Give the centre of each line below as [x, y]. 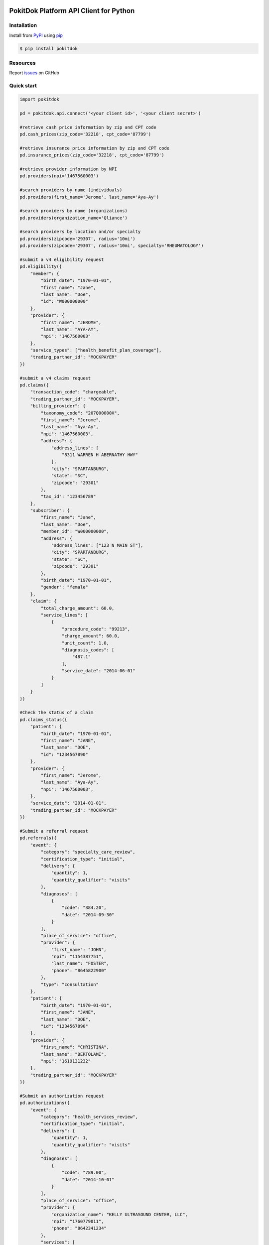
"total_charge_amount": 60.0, [77, 608]
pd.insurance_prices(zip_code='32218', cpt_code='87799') [92, 155]
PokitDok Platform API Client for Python [72, 11]
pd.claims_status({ [43, 719]
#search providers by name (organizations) [74, 211]
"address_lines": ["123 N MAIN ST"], [97, 546]
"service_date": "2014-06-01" [98, 671]
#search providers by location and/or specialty [80, 232]
